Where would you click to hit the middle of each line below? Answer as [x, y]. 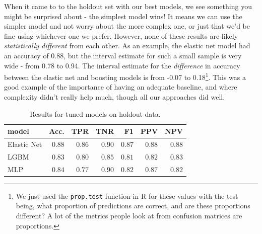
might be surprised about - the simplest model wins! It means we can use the [123, 16]
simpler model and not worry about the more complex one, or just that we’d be [127, 26]
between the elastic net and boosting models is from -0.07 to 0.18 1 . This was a [125, 76]
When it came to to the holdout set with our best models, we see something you [128, 6]
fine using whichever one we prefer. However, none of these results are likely [121, 35]
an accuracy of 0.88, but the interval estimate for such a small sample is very [123, 55]
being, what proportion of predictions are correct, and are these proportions [133, 206]
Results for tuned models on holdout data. [95, 113]
